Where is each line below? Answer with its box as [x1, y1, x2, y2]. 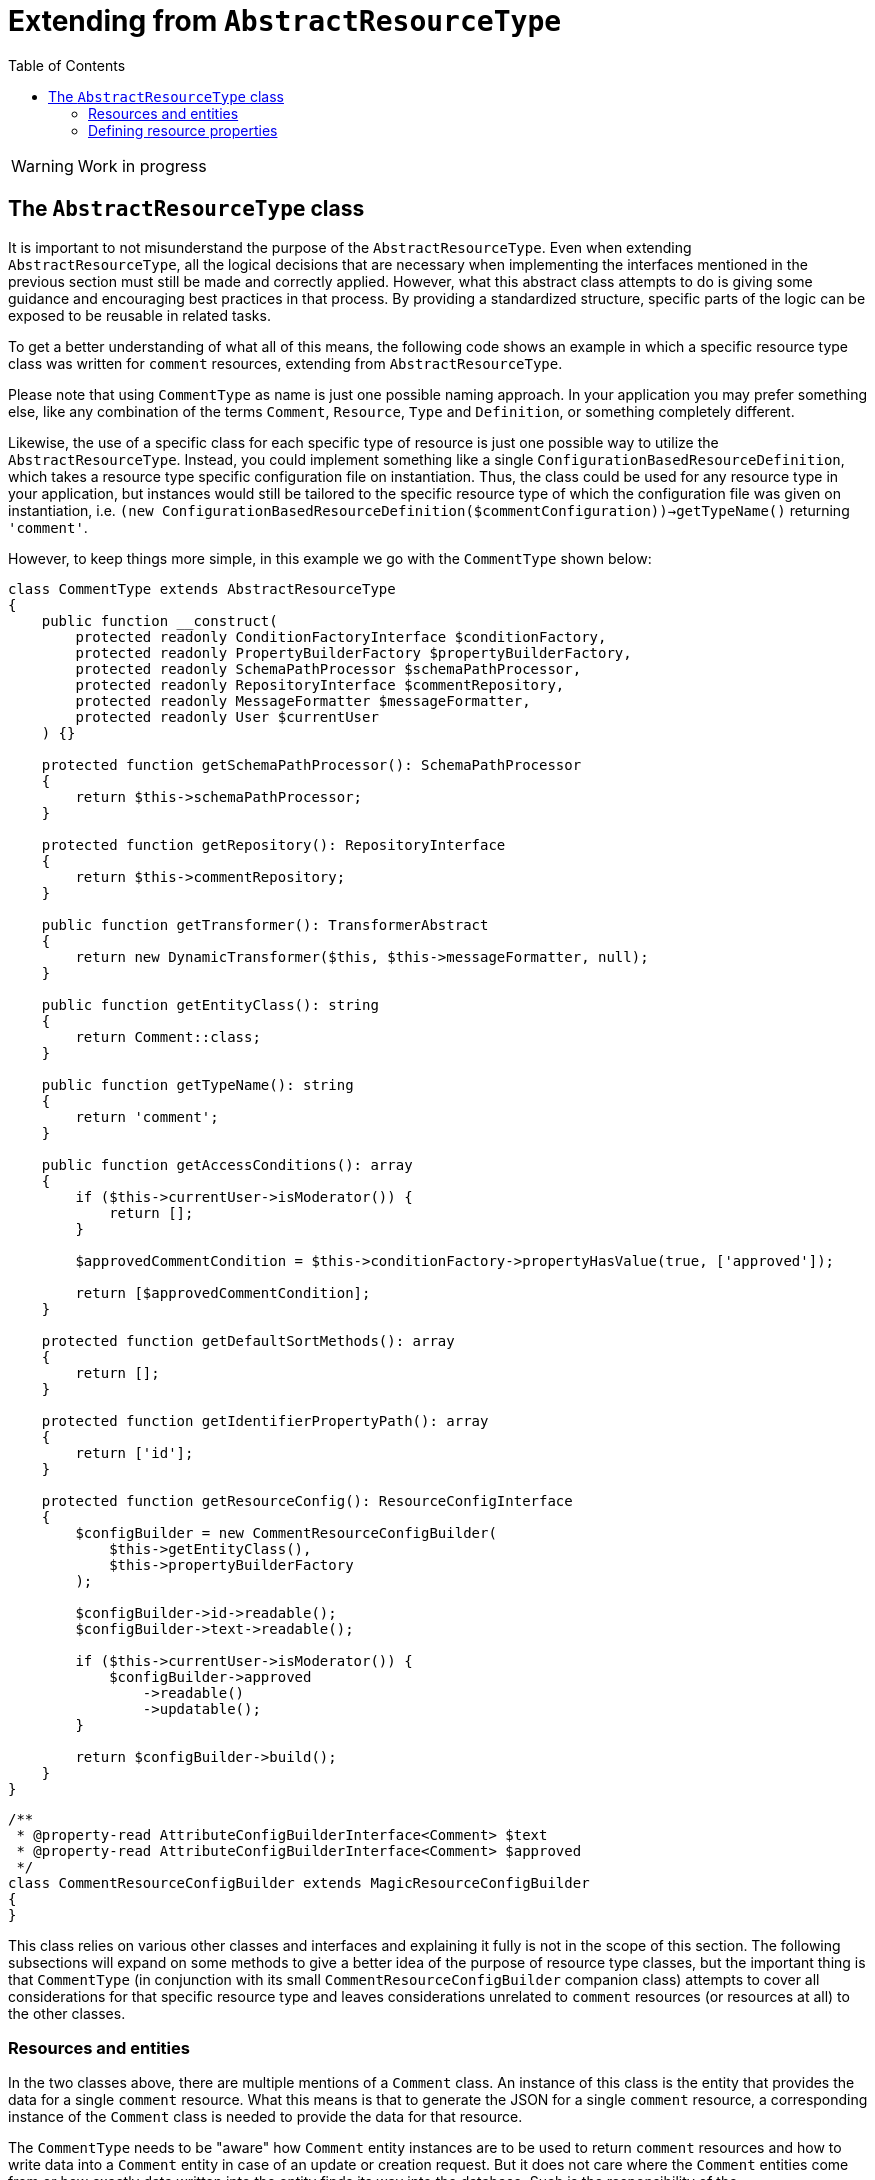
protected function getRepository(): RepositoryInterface [41, 836, 506, 853]
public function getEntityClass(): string [41, 996, 379, 1013]
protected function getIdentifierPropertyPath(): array [41, 1412, 489, 1429]
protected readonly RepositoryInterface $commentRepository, [75, 676, 565, 693]
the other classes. [8, 2004, 126, 2022]
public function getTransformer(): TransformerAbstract [41, 916, 489, 933]
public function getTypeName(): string [41, 1076, 354, 1093]
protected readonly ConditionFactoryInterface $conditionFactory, [75, 628, 607, 645]
